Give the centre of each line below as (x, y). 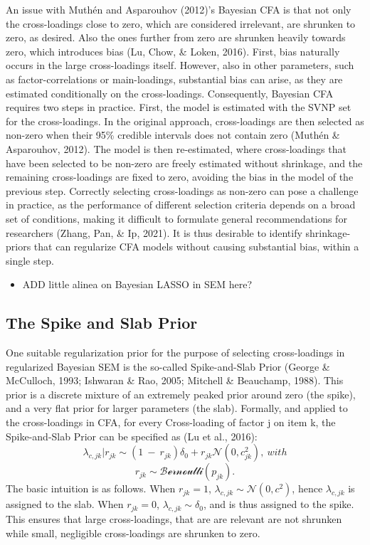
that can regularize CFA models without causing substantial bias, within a (196, 247)
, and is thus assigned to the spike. (279, 504)
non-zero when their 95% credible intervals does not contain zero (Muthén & (173, 135)
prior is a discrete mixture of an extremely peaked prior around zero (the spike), (181, 394)
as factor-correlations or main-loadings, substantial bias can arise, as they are (174, 79)
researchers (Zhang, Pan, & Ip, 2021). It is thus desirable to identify (154, 232)
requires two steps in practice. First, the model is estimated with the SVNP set (179, 107)
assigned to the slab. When (65, 504)
